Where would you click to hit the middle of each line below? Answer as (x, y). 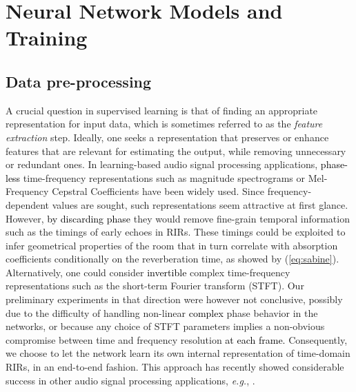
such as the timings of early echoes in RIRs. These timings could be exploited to (176, 232)
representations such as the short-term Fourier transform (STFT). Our (155, 286)
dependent (28, 204)
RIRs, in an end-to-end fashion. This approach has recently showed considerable (175, 367)
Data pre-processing (79, 81)
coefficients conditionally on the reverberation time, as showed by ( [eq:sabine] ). (172, 259)
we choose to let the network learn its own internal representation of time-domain (178, 353)
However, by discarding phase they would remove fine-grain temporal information (178, 218)
